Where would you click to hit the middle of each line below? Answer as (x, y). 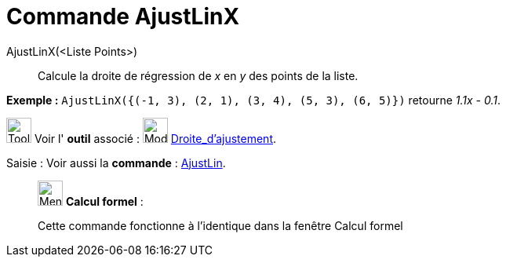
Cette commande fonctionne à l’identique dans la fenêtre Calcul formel (220, 225)
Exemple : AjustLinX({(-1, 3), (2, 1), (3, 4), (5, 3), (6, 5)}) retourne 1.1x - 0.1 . (254, 100)
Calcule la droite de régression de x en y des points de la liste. (198, 75)
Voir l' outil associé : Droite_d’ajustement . (155, 138)
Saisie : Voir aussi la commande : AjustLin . (116, 163)
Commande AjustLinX (123, 16)
